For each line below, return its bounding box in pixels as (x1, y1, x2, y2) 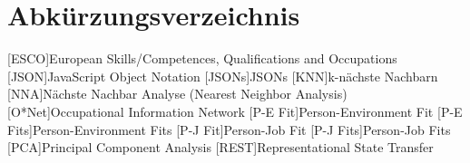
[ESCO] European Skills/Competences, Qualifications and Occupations (7, 49, 397, 68)
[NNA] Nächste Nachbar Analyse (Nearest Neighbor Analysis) (7, 84, 348, 103)
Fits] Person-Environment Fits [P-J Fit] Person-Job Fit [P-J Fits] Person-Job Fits (7, 120, 451, 139)
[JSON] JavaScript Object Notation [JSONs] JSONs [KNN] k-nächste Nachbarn (7, 66, 438, 85)
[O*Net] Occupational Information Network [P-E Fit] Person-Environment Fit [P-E (7, 101, 463, 120)
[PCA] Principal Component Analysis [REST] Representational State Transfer (7, 138, 434, 157)
